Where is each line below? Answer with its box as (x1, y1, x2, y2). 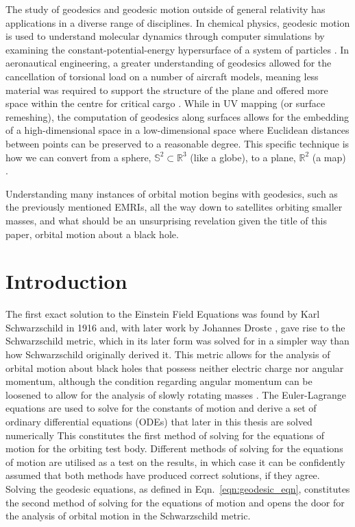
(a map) (312, 150, 346, 164)
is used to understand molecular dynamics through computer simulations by (5, 29, 325, 43)
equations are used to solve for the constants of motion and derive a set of (5, 401, 317, 415)
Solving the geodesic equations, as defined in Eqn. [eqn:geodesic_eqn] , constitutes (5, 481, 350, 495)
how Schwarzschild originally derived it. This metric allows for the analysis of (5, 347, 330, 361)
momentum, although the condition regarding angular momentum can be (5, 374, 313, 388)
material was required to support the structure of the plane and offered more (5, 82, 328, 97)
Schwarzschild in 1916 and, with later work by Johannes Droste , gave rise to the (5, 320, 345, 334)
